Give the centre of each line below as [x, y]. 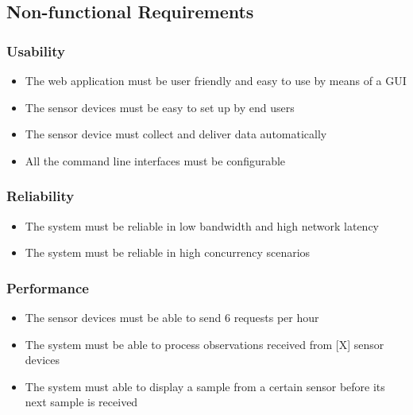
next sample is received [81, 402]
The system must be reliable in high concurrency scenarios [168, 252]
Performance [48, 287]
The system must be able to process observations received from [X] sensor [205, 344]
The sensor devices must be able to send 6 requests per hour [172, 317]
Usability [36, 50]
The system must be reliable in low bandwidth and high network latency [202, 225]
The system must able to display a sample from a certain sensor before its [205, 386]
